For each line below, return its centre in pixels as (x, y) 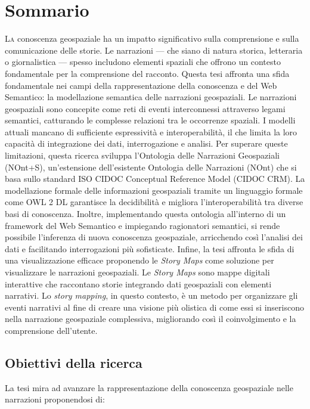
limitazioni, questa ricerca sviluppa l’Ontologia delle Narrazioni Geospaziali (142, 155)
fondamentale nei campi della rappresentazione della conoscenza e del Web (141, 85)
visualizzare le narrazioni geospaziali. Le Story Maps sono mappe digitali (137, 272)
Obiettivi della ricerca (74, 362)
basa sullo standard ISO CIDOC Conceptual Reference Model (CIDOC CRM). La (155, 179)
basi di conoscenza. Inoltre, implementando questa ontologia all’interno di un (145, 214)
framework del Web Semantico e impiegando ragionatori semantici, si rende (142, 225)
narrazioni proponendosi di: (55, 399)
